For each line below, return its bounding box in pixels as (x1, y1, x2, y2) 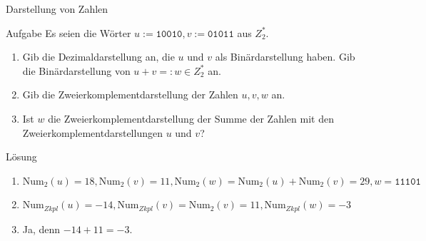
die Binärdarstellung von (22, 63, 131, 78)
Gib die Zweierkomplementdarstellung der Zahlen (22, 87, 238, 102)
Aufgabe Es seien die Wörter (6, 25, 131, 40)
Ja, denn (22, 221, 61, 236)
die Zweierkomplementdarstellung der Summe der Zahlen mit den (48, 111, 334, 125)
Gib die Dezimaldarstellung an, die (22, 49, 175, 64)
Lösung (6, 149, 37, 164)
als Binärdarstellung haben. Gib (215, 49, 355, 64)
